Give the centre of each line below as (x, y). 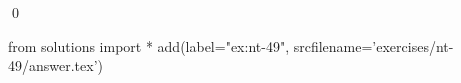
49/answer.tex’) (56, 65)
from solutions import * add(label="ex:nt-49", (149, 45)
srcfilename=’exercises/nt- (373, 45)
